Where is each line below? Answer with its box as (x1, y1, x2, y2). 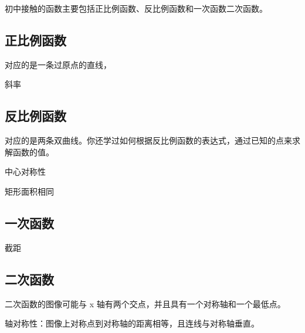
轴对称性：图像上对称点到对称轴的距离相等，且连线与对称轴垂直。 (5, 317, 259, 329)
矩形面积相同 (5, 185, 54, 197)
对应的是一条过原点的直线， (5, 58, 111, 70)
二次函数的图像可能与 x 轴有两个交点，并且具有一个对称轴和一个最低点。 (5, 297, 286, 310)
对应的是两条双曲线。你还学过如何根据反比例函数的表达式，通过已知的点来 (5, 134, 292, 147)
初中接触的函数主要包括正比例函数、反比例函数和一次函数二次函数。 (5, 2, 267, 14)
